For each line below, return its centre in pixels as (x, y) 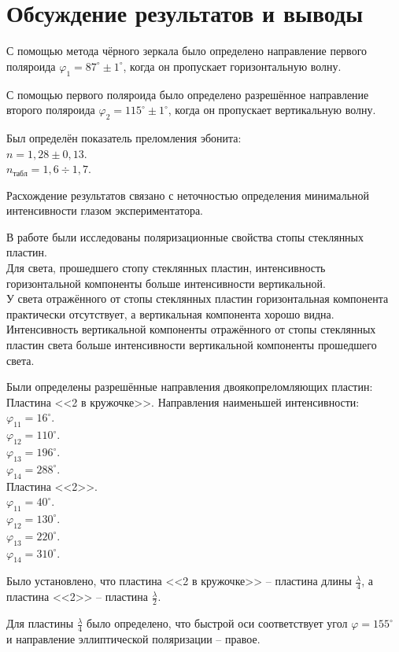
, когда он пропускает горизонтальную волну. (232, 66)
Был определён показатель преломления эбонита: (124, 137)
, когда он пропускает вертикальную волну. (272, 110)
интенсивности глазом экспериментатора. (105, 210)
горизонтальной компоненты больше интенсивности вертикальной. (166, 283)
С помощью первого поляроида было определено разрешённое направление (188, 94)
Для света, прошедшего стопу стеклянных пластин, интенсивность (166, 268)
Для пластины (40, 623)
